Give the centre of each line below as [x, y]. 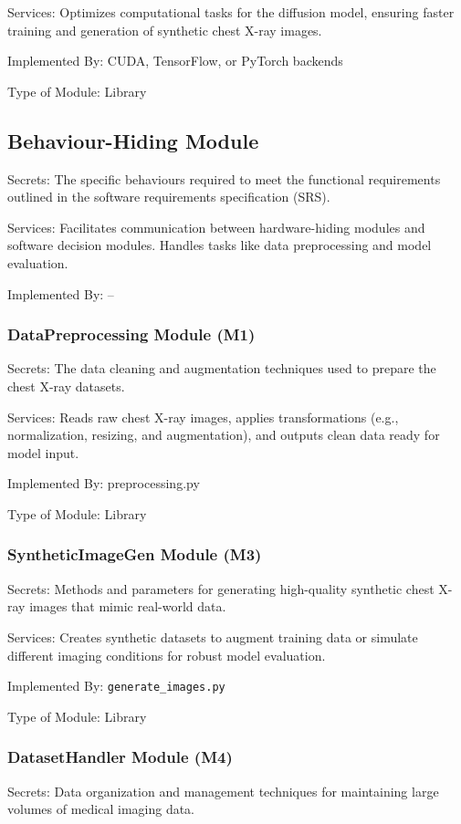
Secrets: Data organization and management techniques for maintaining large [223, 791]
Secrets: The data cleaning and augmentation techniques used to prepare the [222, 368]
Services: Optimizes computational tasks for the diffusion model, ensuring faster [231, 12]
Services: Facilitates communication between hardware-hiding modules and [216, 227]
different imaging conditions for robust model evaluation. [167, 655]
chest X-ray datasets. [66, 386]
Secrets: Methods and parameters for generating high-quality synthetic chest [221, 588]
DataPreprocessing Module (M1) [131, 334]
